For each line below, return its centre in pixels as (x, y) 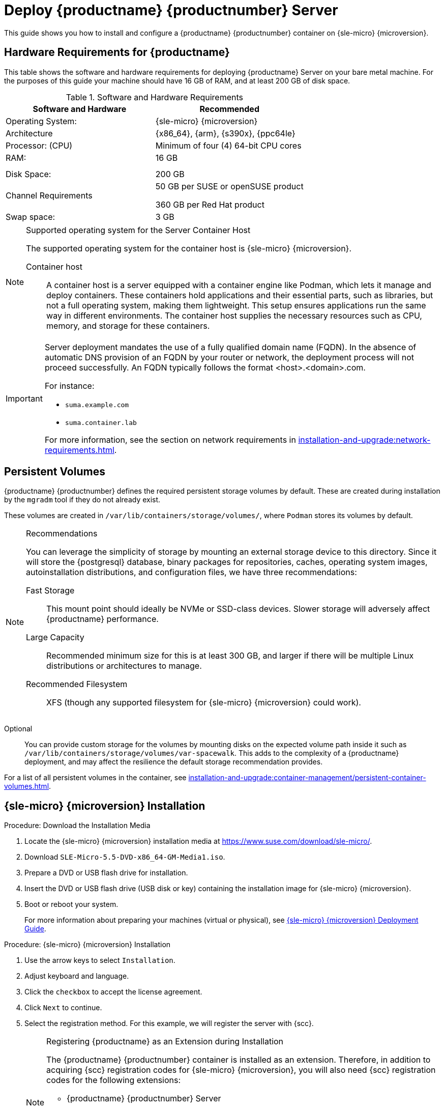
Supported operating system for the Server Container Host (138, 230)
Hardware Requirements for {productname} (117, 52)
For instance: (69, 386)
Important (24, 398)
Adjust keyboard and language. (77, 976)
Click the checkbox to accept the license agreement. (113, 992)
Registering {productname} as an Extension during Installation (165, 1042)
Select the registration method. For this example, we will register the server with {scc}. (169, 1023)
